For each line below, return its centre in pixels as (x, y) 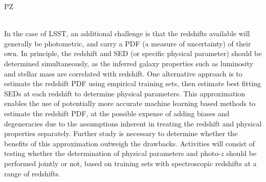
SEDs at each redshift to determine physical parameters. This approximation (125, 93)
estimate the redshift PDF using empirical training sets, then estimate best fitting (133, 83)
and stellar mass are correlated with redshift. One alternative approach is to (123, 73)
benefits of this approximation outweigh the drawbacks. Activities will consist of (130, 143)
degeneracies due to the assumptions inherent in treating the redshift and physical (133, 123)
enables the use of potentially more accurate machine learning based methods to (130, 103)
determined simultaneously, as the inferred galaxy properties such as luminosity (129, 63)
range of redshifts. (32, 173)
